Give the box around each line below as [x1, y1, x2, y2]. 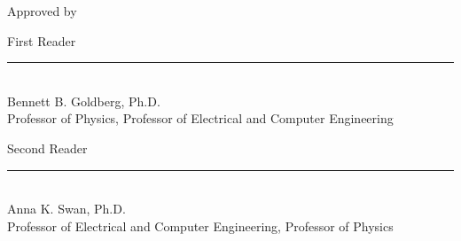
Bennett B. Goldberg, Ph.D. [7, 91, 160, 110]
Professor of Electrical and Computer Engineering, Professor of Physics [7, 216, 394, 235]
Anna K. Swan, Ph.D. [7, 199, 126, 218]
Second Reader [7, 138, 88, 157]
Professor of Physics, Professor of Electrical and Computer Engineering [7, 109, 394, 128]
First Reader [7, 31, 76, 50]
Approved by [7, 2, 77, 19]
